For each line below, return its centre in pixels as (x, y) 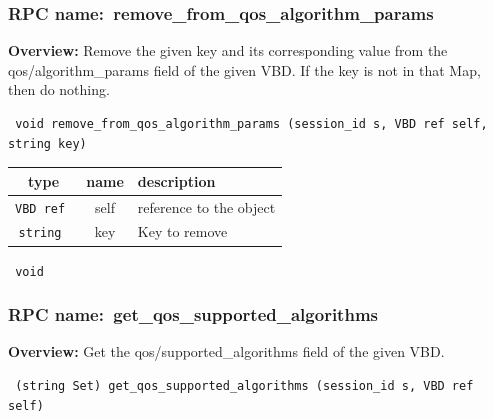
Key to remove (182, 231)
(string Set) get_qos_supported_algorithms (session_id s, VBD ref (244, 386)
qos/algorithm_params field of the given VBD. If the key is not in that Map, (244, 69)
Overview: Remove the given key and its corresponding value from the (228, 50)
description (176, 180)
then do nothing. (59, 89)
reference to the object (206, 206)
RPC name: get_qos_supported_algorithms (193, 314)
